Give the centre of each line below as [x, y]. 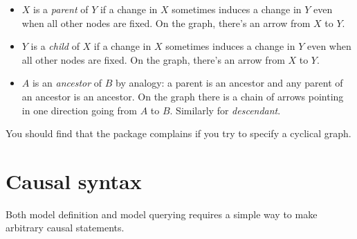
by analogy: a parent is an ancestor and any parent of [229, 83]
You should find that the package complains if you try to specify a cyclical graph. [178, 133]
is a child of [55, 46]
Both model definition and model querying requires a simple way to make [162, 214]
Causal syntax [74, 180]
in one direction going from [79, 110]
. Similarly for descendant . [225, 110]
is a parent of [61, 9]
